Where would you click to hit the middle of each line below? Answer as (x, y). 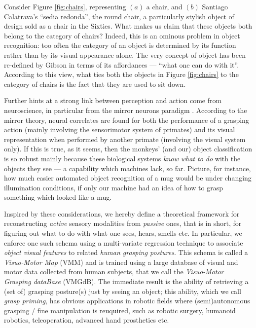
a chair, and (164, 6)
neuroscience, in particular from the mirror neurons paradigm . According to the (126, 110)
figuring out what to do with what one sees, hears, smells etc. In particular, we (123, 233)
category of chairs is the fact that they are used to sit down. (95, 84)
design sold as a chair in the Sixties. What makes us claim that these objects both (128, 26)
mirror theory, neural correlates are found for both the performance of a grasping (127, 120)
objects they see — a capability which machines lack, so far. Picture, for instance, (128, 168)
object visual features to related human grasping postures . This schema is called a (126, 252)
